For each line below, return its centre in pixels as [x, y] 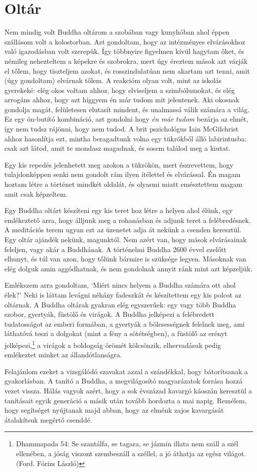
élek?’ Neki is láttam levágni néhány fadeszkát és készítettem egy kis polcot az [123, 294]
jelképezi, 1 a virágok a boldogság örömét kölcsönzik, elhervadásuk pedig [113, 344]
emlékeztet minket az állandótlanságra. [63, 355]
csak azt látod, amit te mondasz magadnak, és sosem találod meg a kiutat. [118, 148]
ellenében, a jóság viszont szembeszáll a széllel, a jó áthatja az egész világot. [131, 453]
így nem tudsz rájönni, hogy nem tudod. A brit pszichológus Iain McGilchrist [122, 129]
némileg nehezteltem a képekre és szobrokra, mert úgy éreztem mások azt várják [126, 61]
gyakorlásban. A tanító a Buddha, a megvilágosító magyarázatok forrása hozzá [124, 381]
